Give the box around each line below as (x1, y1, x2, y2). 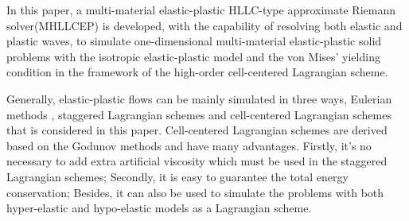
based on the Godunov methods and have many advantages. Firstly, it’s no (6, 137, 372, 153)
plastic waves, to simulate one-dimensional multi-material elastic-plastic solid (6, 33, 382, 49)
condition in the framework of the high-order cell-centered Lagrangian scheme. (6, 64, 388, 80)
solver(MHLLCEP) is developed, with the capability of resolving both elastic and (6, 17, 403, 33)
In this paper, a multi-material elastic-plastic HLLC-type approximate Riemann (6, 2, 395, 17)
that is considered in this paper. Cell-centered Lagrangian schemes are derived (6, 122, 388, 138)
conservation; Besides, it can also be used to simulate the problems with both (6, 184, 384, 200)
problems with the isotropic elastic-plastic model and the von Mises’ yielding (6, 48, 380, 64)
